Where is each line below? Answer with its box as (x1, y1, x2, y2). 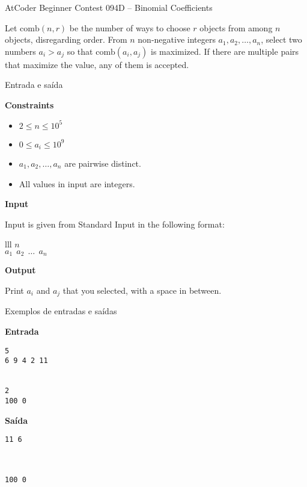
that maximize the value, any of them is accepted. (5, 58, 189, 70)
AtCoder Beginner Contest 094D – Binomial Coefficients (5, 1, 213, 13)
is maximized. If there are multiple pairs (151, 45, 299, 57)
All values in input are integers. (19, 177, 135, 190)
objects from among (199, 21, 273, 34)
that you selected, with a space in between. (62, 284, 222, 297)
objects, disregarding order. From (5, 33, 127, 46)
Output (5, 264, 36, 276)
